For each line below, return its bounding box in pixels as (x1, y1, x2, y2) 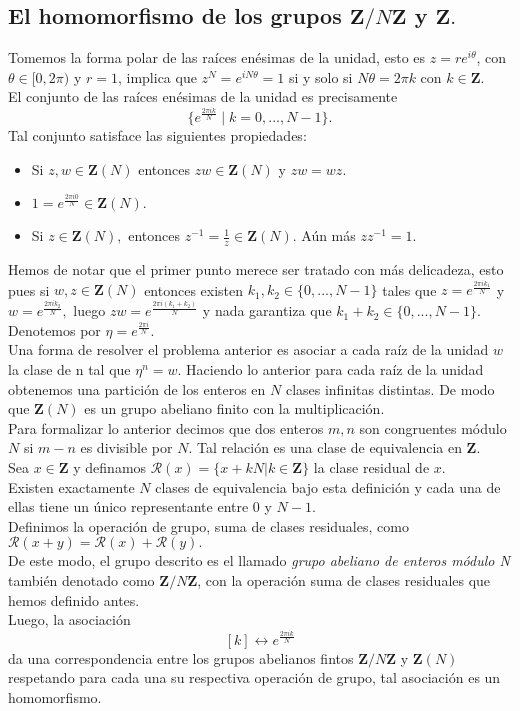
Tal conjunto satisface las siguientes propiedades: (8, 124, 307, 145)
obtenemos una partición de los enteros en (8, 378, 266, 399)
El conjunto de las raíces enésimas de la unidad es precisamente (8, 86, 398, 107)
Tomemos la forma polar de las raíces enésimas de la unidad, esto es (8, 47, 426, 68)
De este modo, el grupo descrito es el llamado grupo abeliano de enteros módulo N (8, 550, 510, 571)
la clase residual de (313, 457, 430, 478)
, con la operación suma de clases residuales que (197, 570, 491, 590)
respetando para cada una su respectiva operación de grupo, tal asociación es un (8, 667, 501, 688)
